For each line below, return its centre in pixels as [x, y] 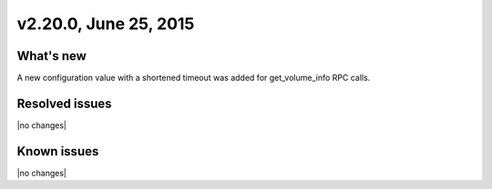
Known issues [58, 151]
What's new [51, 56]
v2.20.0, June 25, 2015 [106, 24]
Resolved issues [65, 103]
